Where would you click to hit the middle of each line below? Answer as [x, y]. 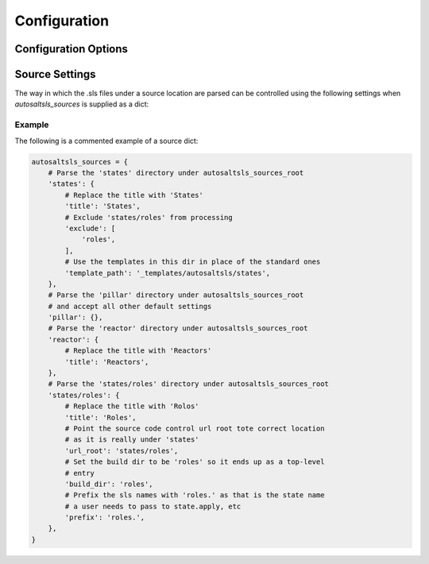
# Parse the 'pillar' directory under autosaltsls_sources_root [176, 295]
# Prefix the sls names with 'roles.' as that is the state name [195, 495]
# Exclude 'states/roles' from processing [149, 217]
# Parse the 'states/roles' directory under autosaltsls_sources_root [189, 384]
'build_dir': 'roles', [109, 484]
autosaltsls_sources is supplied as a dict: [82, 104]
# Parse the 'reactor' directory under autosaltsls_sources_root [178, 328]
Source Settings [55, 74]
